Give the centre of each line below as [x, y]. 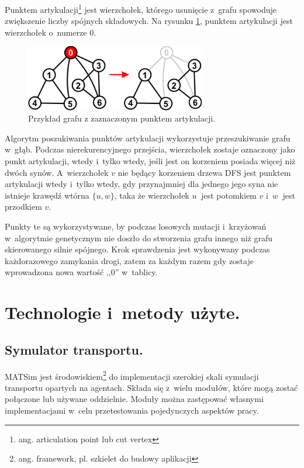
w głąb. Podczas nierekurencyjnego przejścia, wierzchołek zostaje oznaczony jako [150, 149]
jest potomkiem [229, 195]
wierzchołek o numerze [46, 32]
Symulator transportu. [74, 349]
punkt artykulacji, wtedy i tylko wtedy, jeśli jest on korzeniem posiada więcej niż [150, 161]
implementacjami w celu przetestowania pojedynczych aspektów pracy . [132, 410]
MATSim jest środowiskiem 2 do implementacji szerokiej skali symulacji [132, 375]
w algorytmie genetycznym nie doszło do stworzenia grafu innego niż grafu [139, 238]
